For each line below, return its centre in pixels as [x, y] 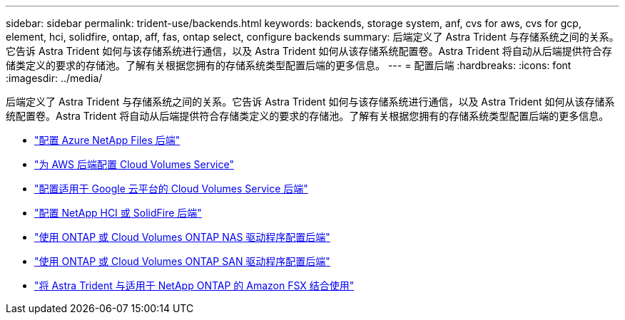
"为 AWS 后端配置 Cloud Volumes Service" [134, 164]
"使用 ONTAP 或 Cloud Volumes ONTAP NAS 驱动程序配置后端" [182, 237]
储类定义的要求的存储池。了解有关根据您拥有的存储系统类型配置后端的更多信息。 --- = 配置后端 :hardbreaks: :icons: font [289, 65]
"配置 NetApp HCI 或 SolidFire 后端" [118, 213]
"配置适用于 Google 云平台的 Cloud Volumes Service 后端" [171, 189]
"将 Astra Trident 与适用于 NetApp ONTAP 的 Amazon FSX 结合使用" [194, 285]
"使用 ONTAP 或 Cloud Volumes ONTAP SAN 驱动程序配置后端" [182, 261]
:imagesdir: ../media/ [54, 78]
